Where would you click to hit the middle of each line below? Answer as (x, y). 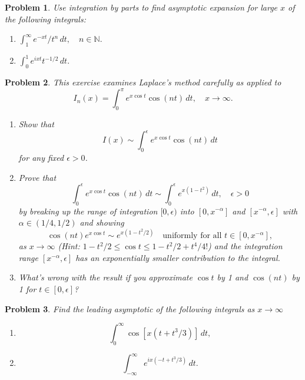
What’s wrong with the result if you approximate (105, 277)
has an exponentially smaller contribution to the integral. (178, 257)
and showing (102, 222)
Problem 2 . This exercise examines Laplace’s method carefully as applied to (143, 82)
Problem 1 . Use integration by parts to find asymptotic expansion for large (141, 7)
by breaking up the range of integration (88, 211)
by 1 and (233, 277)
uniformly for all (192, 236)
